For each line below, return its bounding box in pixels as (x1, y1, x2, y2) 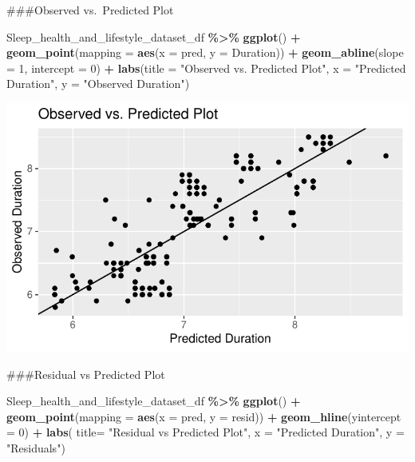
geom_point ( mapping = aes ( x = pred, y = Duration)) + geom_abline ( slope (6, 44, 404, 61)
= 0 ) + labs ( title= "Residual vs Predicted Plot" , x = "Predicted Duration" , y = (6, 424, 405, 440)
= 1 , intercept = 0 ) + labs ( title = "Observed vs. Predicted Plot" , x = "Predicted (6, 59, 406, 76)
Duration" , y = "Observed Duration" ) (6, 75, 190, 92)
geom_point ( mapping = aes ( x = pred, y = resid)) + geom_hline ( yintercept (6, 408, 401, 424)
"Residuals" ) (6, 440, 65, 456)
